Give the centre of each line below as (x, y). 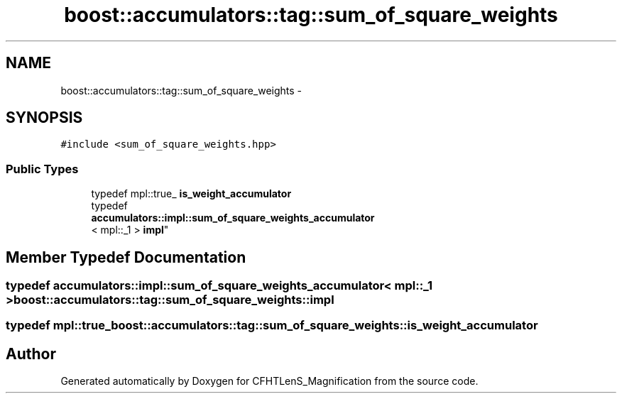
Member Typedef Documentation (126, 257)
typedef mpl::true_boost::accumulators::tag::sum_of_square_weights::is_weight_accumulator (272, 326)
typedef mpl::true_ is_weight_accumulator (191, 194)
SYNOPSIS (44, 118)
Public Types (42, 169)
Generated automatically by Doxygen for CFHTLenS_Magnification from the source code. (269, 381)
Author (31, 354)
